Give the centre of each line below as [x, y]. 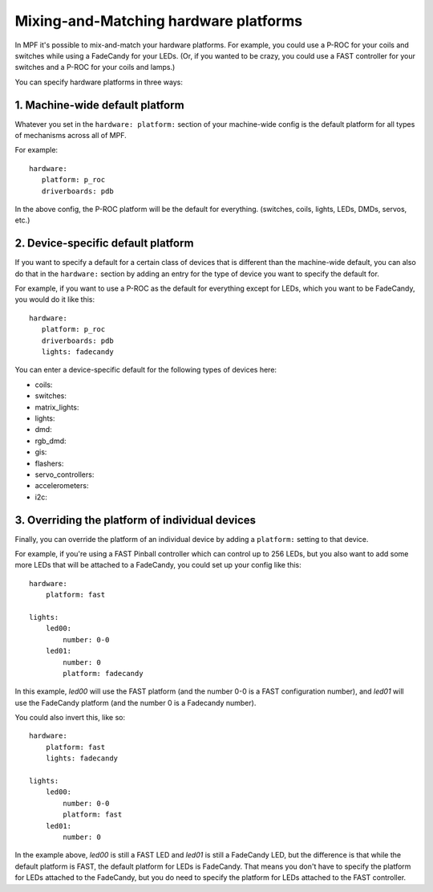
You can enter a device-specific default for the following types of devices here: [146, 370]
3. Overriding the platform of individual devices [136, 520]
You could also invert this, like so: [70, 718]
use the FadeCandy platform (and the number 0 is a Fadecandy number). [136, 703]
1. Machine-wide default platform [99, 105]
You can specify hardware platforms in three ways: [99, 82]
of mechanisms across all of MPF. [71, 136]
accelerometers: [62, 486]
